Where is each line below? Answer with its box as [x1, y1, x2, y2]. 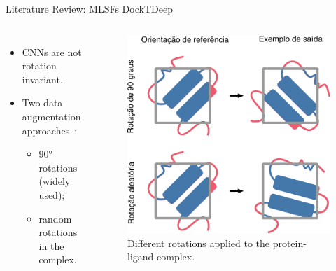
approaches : [22, 123, 78, 137]
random [38, 211, 72, 225]
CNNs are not [22, 44, 82, 59]
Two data [22, 95, 63, 110]
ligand [127, 249, 154, 264]
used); [38, 187, 65, 202]
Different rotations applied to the [127, 235, 269, 250]
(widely [38, 174, 71, 188]
